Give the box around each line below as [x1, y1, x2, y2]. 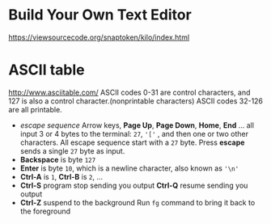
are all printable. [8, 104, 62, 114]
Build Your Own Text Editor [8, 6, 192, 24]
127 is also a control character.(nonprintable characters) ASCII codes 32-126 [8, 95, 264, 106]
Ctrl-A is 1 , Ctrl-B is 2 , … [19, 171, 104, 181]
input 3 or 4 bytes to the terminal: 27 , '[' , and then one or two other [19, 129, 249, 138]
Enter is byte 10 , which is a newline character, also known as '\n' [19, 163, 239, 173]
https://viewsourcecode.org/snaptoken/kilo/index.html [8, 32, 190, 42]
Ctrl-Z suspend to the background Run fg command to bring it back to [19, 197, 256, 207]
